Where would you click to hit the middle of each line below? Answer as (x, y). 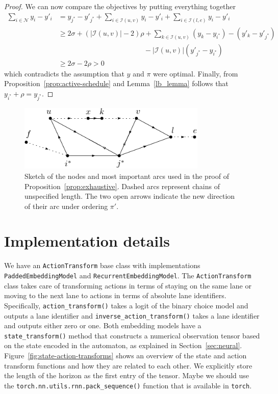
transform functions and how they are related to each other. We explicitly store (128, 365)
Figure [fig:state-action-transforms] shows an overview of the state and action (125, 356)
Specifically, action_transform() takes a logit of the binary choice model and (126, 305)
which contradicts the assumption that (64, 73)
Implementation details (87, 241)
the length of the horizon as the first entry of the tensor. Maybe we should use (127, 375)
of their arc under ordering (66, 206)
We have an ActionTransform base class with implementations (102, 265)
